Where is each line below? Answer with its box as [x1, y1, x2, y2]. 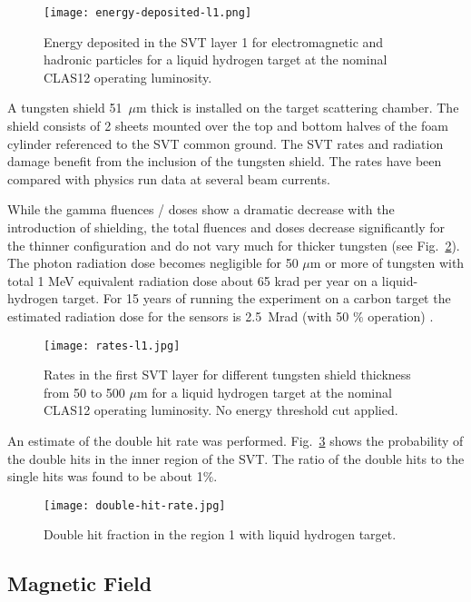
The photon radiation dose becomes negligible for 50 [7, 253, 299, 272]
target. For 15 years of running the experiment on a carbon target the [62, 289, 451, 308]
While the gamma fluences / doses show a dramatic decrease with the [7, 200, 395, 219]
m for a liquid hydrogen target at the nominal [136, 382, 392, 401]
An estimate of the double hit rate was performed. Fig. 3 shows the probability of [7, 431, 464, 449]
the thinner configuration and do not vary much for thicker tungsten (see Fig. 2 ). [7, 235, 460, 254]
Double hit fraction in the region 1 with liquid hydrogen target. [44, 525, 397, 544]
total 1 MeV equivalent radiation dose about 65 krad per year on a [7, 271, 378, 290]
